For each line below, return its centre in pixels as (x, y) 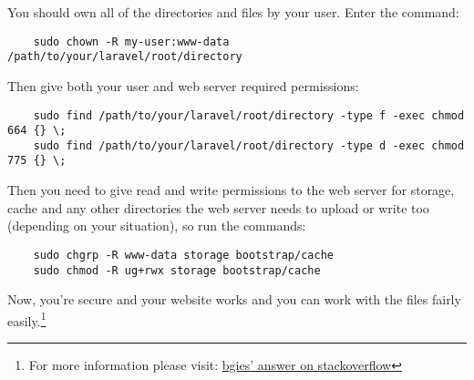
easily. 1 (27, 319)
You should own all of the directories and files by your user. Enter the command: (233, 12)
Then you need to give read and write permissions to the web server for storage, (231, 190)
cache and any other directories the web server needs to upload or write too (218, 207)
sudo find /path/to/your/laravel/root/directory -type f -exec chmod (249, 115)
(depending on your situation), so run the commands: (157, 226)
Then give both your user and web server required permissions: (183, 85)
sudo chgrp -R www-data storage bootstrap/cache (183, 255)
